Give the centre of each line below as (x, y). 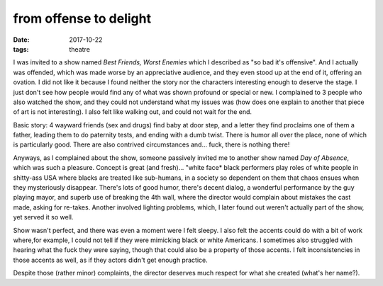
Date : (21, 40)
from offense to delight (82, 18)
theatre (79, 49)
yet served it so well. (43, 217)
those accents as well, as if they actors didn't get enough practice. (111, 260)
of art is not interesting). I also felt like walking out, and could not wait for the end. (132, 112)
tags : (21, 49)
